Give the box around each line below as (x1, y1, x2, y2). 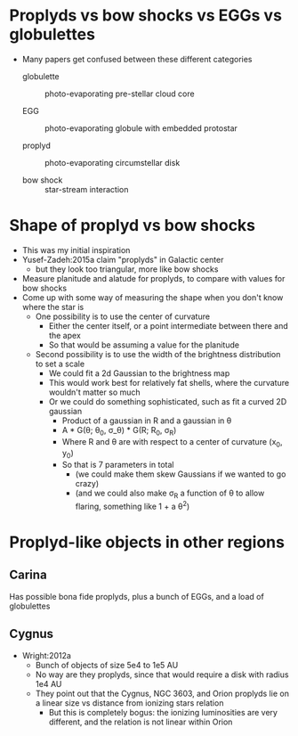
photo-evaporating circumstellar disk (44, 157, 181, 168)
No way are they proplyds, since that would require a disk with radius (35, 669, 289, 680)
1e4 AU (35, 678, 62, 689)
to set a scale (35, 358, 85, 369)
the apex (48, 330, 82, 340)
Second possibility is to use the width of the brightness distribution (35, 348, 281, 359)
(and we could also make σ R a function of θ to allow (75, 487, 265, 501)
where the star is (21, 301, 85, 312)
